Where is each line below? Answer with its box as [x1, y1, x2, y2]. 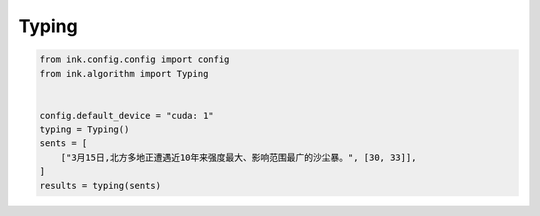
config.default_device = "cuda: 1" [39, 110, 214, 121]
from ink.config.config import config [39, 54, 230, 65]
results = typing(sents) [39, 180, 162, 191]
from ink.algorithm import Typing [39, 68, 209, 79]
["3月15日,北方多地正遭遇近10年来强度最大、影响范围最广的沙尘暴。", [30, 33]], [60, 151, 417, 163]
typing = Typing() [39, 124, 130, 135]
